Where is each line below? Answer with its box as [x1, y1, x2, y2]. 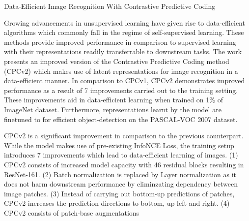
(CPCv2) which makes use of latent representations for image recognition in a [4, 65, 238, 76]
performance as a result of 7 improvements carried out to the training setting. [4, 85, 238, 95]
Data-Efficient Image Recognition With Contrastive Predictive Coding [4, 1, 216, 11]
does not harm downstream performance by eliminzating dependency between [4, 179, 238, 189]
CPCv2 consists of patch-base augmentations [4, 207, 139, 218]
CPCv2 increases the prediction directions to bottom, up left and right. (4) [4, 198, 230, 208]
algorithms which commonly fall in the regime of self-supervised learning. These [4, 27, 244, 37]
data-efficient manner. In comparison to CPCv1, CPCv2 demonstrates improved [4, 75, 245, 86]
